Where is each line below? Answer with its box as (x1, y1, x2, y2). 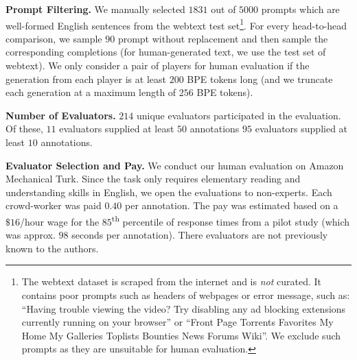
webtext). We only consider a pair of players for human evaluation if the (5, 58, 310, 73)
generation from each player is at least (5, 71, 166, 86)
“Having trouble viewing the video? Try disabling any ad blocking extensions (21, 301, 346, 315)
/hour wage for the (20, 214, 100, 228)
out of (211, 2, 236, 16)
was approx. (5, 228, 56, 242)
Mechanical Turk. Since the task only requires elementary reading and (5, 171, 301, 186)
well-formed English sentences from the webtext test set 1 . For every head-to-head (5, 16, 347, 32)
